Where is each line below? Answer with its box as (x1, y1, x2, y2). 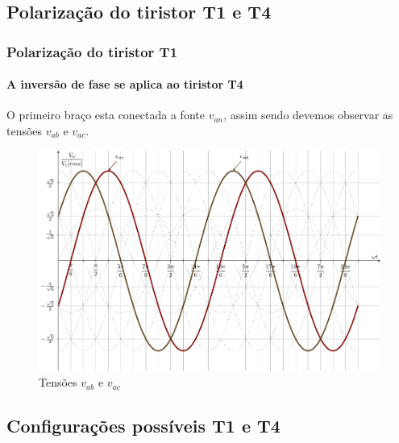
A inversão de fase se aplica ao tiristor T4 (6, 76, 243, 93)
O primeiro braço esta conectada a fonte (6, 106, 205, 123)
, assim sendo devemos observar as (223, 106, 393, 123)
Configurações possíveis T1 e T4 (6, 413, 281, 438)
